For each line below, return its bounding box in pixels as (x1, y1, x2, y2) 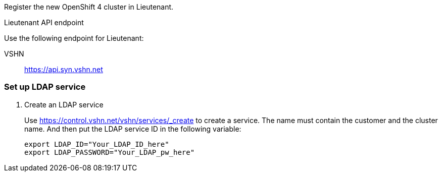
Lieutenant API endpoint (4, 18, 84, 27)
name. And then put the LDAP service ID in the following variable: (24, 124, 241, 133)
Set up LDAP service (4, 82, 86, 92)
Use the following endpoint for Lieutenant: (4, 34, 144, 42)
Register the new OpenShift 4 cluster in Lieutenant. (4, 3, 174, 11)
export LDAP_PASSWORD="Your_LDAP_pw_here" (24, 148, 195, 156)
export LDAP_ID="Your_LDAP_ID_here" (24, 140, 169, 148)
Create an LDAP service (24, 100, 104, 109)
